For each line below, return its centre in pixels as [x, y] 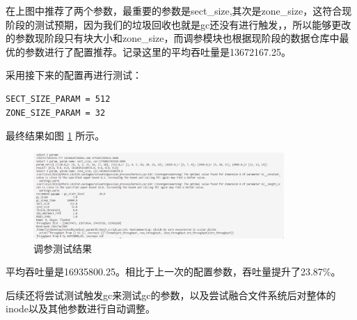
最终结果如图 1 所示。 [55, 136]
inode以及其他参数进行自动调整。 [81, 308]
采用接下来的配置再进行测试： [74, 75]
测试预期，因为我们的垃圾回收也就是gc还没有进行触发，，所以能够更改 [193, 24]
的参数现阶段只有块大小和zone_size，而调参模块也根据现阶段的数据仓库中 [173, 38]
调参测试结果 [63, 248]
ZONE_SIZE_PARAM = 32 [56, 113]
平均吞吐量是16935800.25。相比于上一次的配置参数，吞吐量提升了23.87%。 [173, 272]
